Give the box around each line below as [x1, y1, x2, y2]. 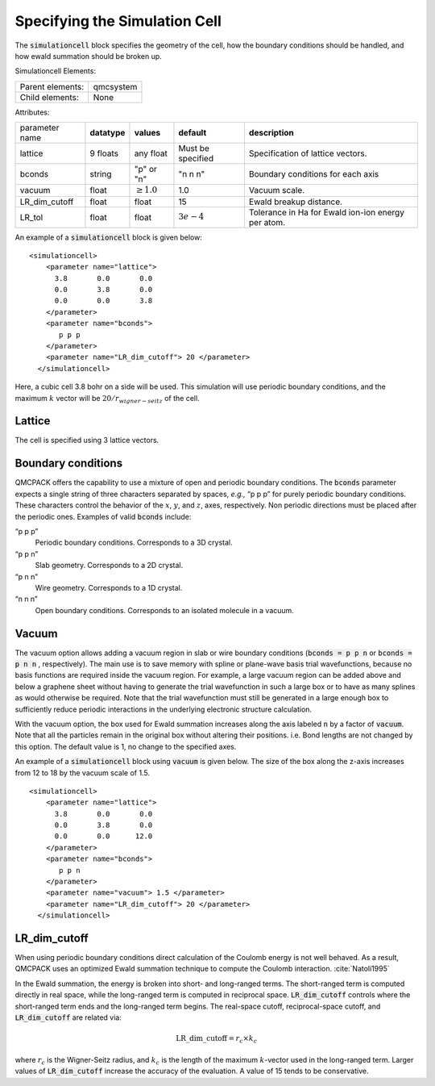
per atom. [248, 216, 286, 228]
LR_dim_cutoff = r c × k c [176, 1034, 258, 1045]
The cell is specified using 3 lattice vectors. [14, 436, 159, 445]
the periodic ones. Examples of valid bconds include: [14, 512, 192, 521]
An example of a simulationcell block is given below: [14, 232, 203, 242]
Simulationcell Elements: [14, 66, 97, 76]
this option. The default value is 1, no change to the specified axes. [14, 741, 237, 751]
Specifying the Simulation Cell [14, 12, 222, 30]
